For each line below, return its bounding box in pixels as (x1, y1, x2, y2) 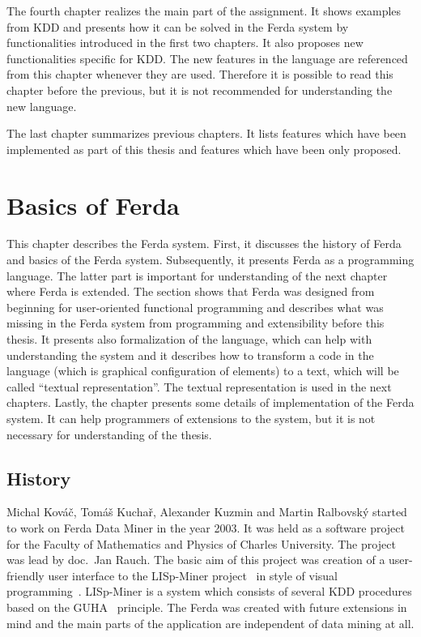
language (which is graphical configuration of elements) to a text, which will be (6, 362, 399, 379)
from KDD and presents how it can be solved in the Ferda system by (6, 18, 349, 35)
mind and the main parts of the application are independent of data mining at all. (6, 614, 415, 631)
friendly (6, 566, 45, 584)
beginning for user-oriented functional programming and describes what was (6, 298, 384, 315)
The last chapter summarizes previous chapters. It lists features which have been (6, 125, 406, 142)
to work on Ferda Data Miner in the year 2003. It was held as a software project (6, 519, 405, 536)
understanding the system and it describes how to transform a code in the (6, 346, 374, 363)
